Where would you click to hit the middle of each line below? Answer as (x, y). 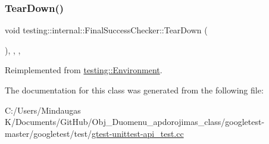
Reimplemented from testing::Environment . (84, 70)
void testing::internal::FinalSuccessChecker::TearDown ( (106, 30)
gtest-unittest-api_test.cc (138, 133)
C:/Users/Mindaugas (43, 110)
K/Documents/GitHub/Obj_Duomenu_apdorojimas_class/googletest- (135, 122)
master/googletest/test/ (49, 133)
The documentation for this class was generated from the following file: (134, 90)
